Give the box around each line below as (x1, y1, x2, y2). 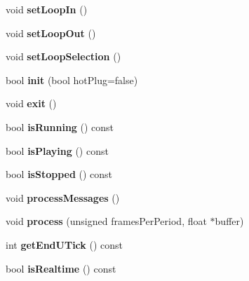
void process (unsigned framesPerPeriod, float (6, 214, 207, 228)
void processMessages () (6, 190, 120, 205)
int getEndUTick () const (6, 237, 123, 252)
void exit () (6, 96, 57, 111)
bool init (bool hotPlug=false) (6, 72, 138, 87)
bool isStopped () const (6, 167, 113, 181)
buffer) (215, 214, 244, 228)
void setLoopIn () (6, 2, 88, 16)
